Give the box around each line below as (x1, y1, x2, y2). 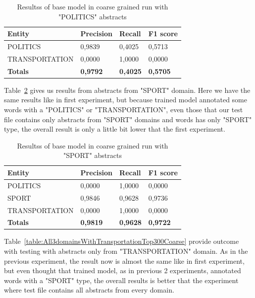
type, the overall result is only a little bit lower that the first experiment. (4, 124, 225, 134)
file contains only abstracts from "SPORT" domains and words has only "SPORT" (4, 114, 252, 124)
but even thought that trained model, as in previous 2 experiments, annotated (4, 265, 241, 276)
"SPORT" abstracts (63, 150, 122, 160)
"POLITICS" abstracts (58, 11, 127, 21)
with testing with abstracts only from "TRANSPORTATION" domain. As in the (4, 246, 248, 256)
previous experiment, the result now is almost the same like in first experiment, (4, 255, 245, 266)
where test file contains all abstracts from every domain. (4, 285, 174, 295)
